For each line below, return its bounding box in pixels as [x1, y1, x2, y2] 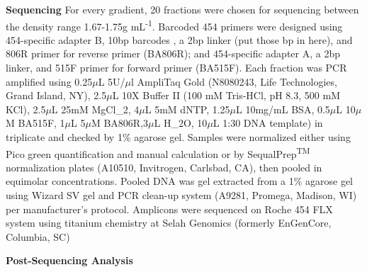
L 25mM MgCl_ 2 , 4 [51, 101, 140, 116]
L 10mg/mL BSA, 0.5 [236, 101, 330, 116]
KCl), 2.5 [6, 101, 46, 116]
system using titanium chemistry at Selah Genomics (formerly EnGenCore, [6, 215, 332, 230]
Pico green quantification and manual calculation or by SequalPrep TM [6, 144, 310, 161]
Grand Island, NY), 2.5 [6, 88, 107, 103]
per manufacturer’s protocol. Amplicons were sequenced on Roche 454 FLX [6, 201, 333, 216]
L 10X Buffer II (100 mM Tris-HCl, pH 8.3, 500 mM [112, 88, 340, 103]
